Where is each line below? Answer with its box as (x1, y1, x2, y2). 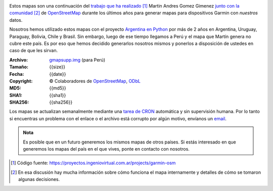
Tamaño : (9, 64, 29, 70)
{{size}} (49, 64, 66, 70)
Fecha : (9, 71, 24, 77)
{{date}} (49, 71, 66, 77)
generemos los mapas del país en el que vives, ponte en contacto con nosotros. (23, 146, 190, 152)
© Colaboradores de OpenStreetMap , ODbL (49, 78, 141, 84)
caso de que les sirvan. (9, 47, 58, 54)
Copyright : (9, 78, 33, 84)
